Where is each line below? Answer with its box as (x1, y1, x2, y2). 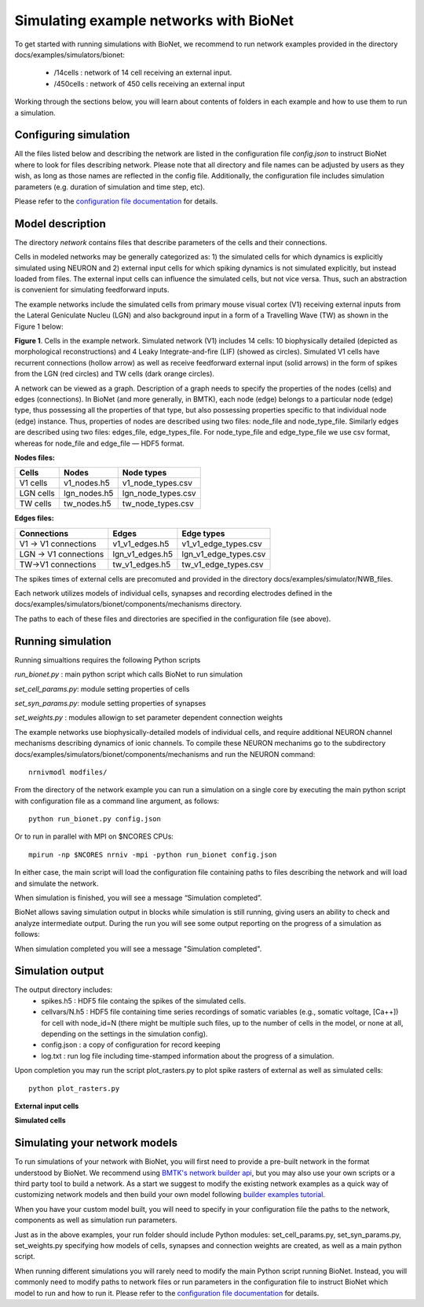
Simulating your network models (14, 1136, 178, 1150)
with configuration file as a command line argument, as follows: (14, 796, 220, 806)
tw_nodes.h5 (63, 498, 111, 509)
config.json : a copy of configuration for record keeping (41, 1040, 221, 1049)
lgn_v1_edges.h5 (112, 549, 174, 560)
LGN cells (19, 488, 55, 499)
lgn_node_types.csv (122, 488, 196, 499)
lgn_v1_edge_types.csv (181, 549, 266, 560)
